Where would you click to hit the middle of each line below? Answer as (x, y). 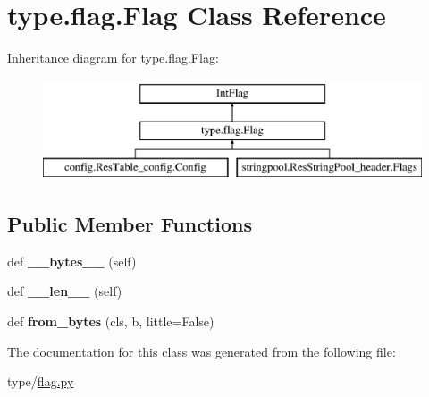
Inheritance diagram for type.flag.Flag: (113, 58)
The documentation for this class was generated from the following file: (202, 351)
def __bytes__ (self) (72, 261)
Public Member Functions (130, 224)
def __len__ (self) (65, 291)
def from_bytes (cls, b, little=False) (111, 321)
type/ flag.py (41, 381)
